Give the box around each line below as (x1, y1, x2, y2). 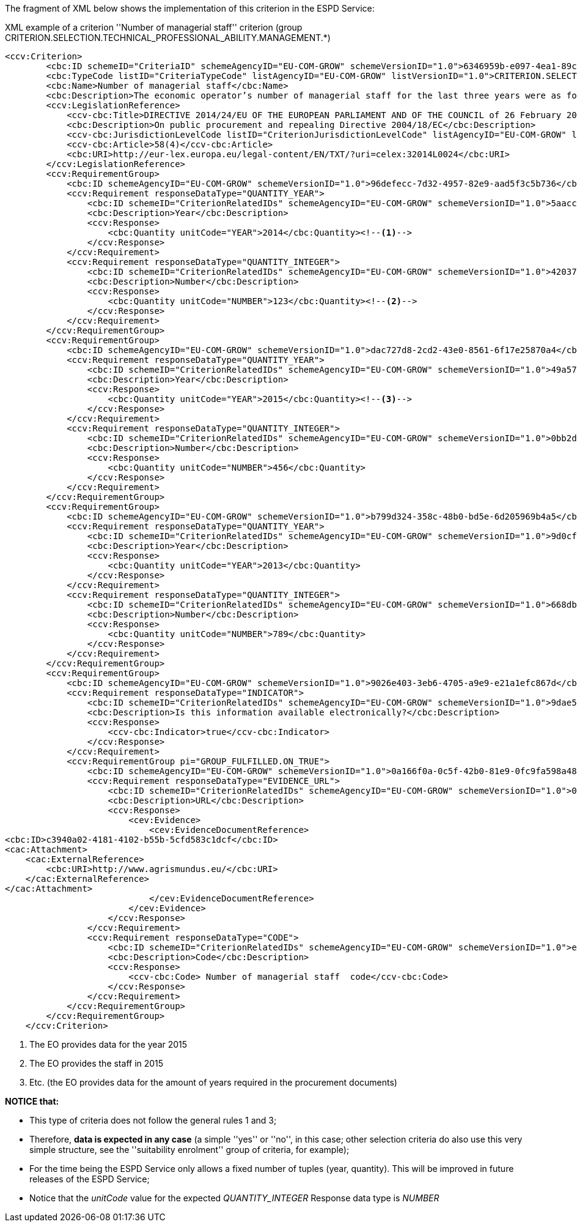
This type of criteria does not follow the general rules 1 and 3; (29, 1115, 277, 1125)
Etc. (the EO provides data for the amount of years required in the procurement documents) (29, 1077, 397, 1087)
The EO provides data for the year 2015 (29, 1039, 188, 1050)
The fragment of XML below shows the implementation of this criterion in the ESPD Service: (5, 3, 375, 13)
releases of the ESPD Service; (29, 1174, 150, 1184)
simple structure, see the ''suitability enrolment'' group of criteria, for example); (29, 1144, 350, 1155)
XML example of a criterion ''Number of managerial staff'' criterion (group (5, 22, 303, 32)
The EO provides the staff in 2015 (29, 1058, 164, 1068)
